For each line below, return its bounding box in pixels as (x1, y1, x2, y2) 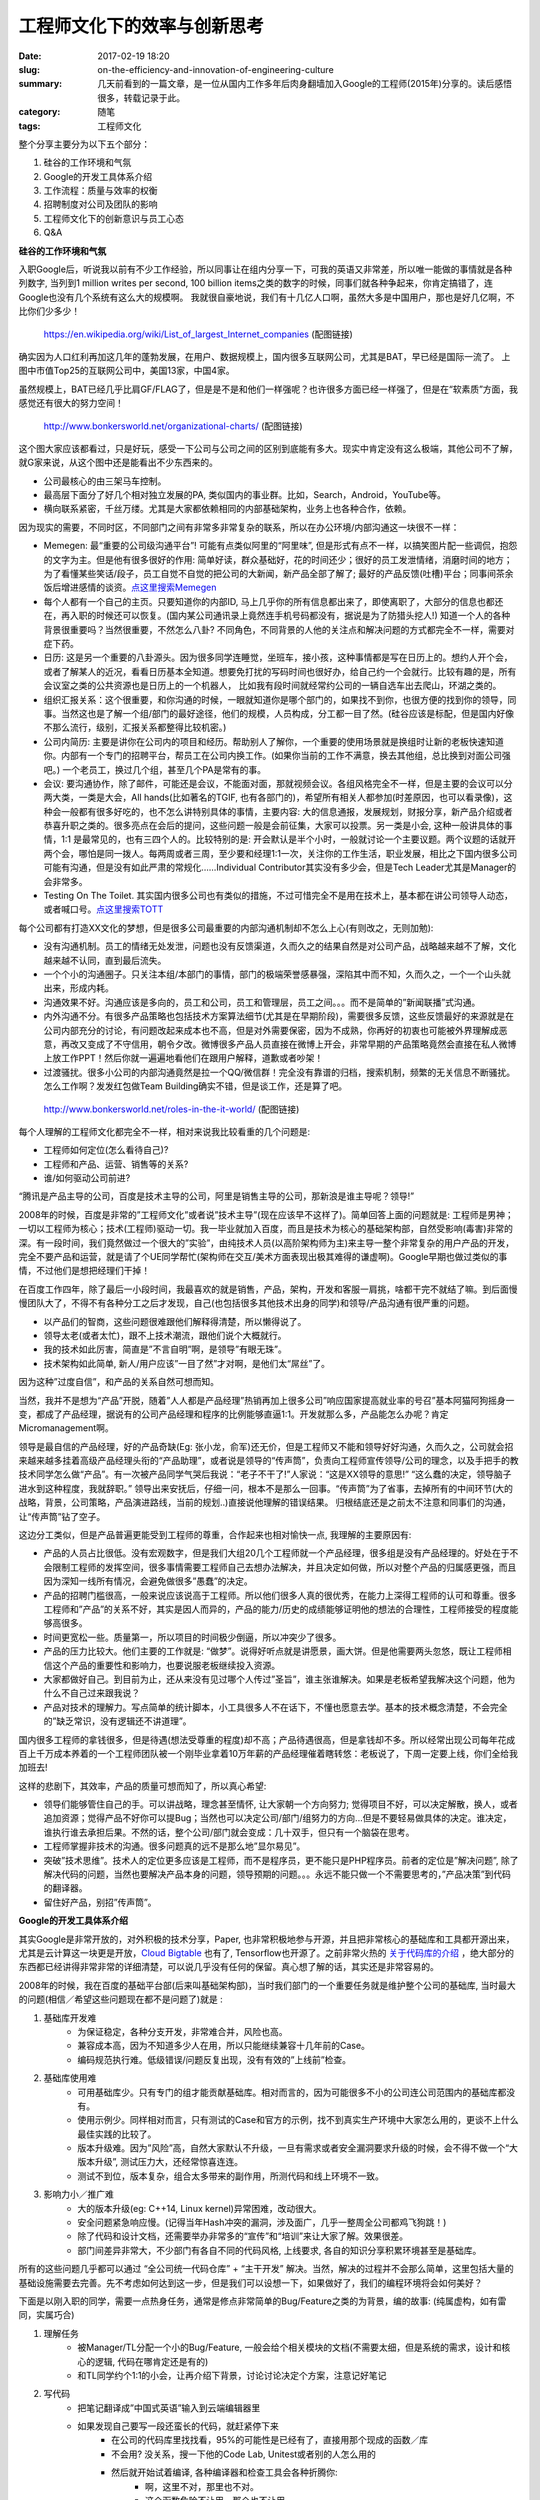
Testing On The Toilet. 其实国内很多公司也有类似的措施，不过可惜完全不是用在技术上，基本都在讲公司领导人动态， (43, 890, 514, 902)
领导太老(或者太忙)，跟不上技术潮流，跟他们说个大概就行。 (43, 1329, 287, 1341)
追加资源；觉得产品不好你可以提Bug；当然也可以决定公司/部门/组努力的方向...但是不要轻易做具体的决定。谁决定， (43, 1812, 512, 1824)
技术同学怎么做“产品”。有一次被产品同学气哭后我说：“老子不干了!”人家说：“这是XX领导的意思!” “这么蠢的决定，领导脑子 (18, 1468, 512, 1480)
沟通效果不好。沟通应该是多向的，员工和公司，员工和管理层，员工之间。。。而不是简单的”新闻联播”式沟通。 (43, 996, 481, 1008)
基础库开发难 (43, 2011, 97, 2024)
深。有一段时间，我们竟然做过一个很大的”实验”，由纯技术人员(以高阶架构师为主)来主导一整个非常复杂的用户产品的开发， (18, 1236, 515, 1249)
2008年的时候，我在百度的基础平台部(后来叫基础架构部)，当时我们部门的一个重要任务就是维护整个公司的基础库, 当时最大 (18, 1979, 517, 1991)
